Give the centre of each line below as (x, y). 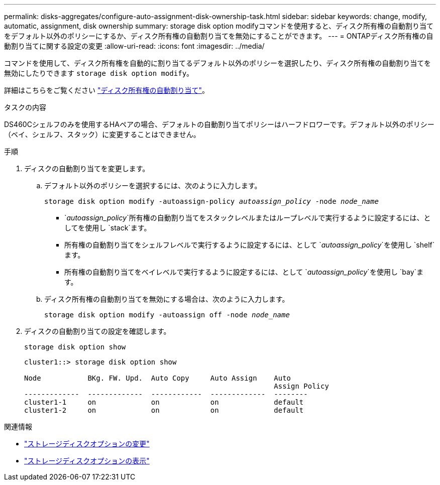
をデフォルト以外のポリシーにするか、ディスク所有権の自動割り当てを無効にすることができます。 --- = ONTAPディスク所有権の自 (219, 36)
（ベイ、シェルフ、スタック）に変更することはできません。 (102, 134)
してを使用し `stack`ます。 (108, 228)
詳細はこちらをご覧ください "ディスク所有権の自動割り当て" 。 (106, 90)
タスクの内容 (25, 107)
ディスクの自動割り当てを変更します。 (87, 168)
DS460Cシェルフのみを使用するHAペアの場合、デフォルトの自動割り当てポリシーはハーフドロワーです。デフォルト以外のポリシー (219, 124)
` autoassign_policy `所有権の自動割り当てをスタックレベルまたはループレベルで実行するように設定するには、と (248, 218)
